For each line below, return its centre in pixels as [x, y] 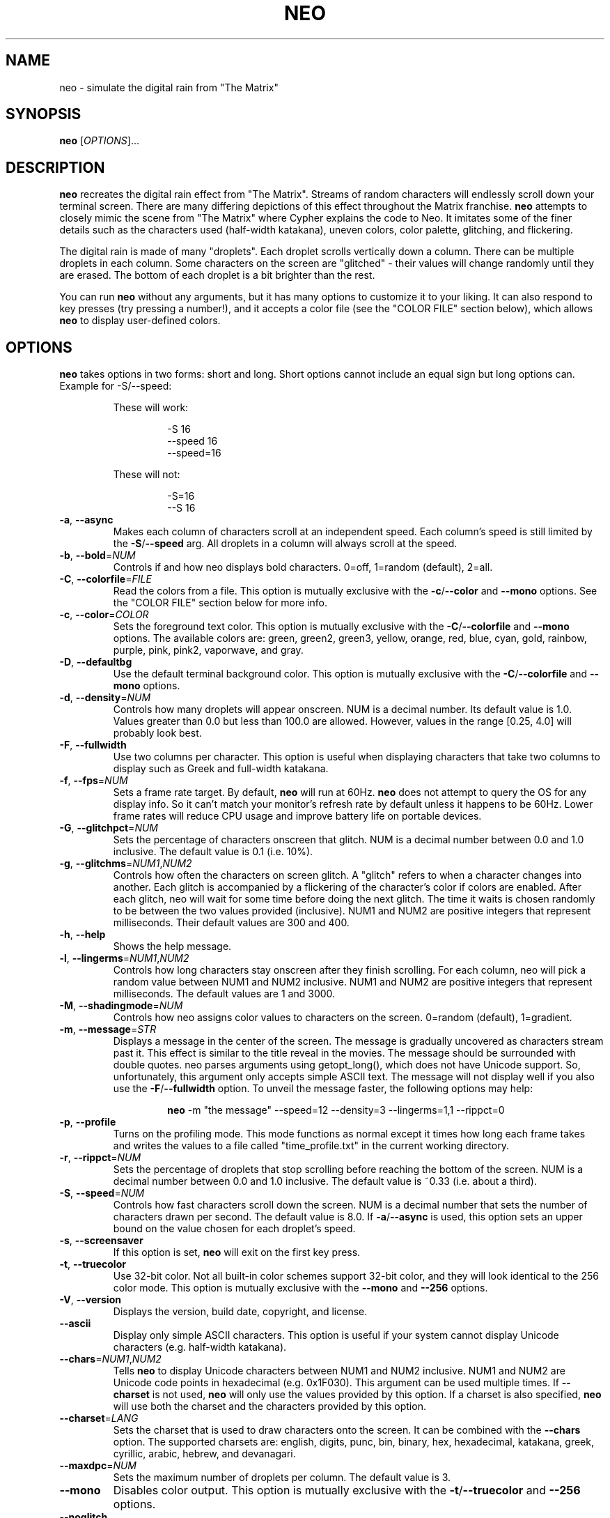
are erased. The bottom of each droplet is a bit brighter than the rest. [217, 275]
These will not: [147, 475]
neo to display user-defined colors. [140, 321]
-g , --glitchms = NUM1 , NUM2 [126, 864]
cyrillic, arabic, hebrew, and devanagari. [204, 1454]
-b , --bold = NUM [97, 555]
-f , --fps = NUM [94, 781]
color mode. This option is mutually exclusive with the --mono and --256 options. [300, 1288]
